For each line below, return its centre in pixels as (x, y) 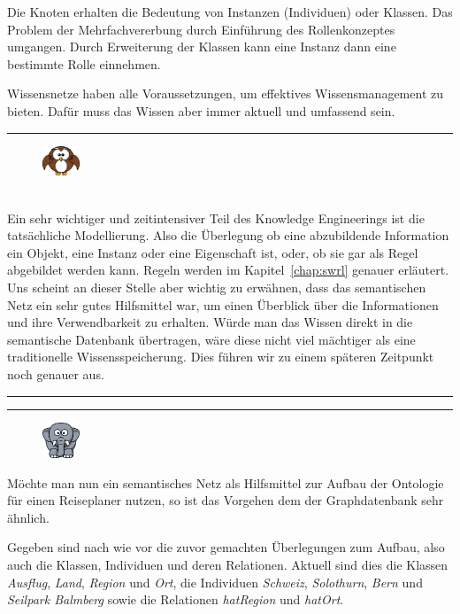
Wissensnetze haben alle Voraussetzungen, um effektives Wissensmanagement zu (225, 93)
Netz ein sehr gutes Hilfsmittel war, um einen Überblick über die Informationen (223, 304)
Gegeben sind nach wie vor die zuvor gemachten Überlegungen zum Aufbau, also (226, 547)
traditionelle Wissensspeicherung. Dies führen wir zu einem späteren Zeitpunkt (221, 357)
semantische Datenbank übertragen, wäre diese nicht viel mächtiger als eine (211, 339)
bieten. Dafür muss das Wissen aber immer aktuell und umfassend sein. (201, 110)
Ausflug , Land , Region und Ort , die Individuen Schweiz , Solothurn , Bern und (215, 582)
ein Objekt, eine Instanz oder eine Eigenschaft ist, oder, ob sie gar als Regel (213, 252)
